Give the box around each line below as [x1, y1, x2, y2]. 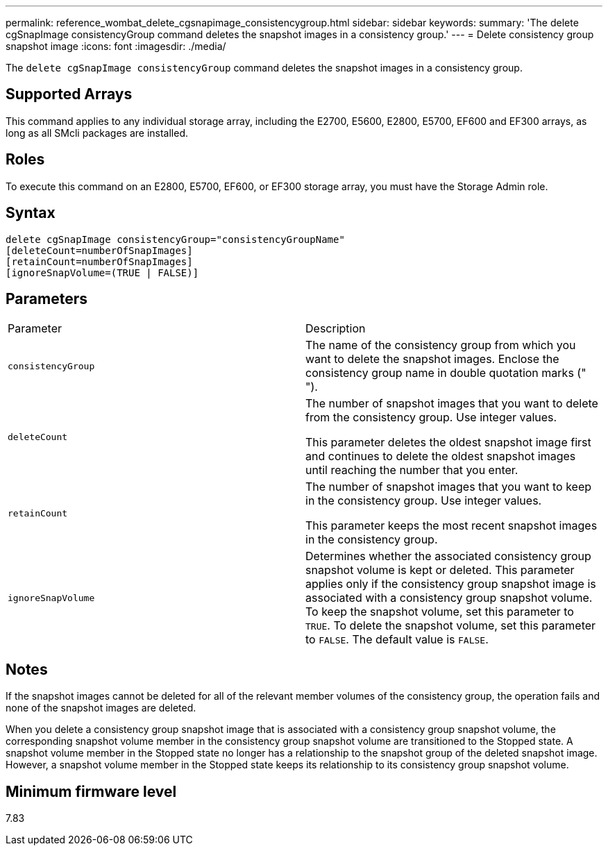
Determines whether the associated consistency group [305, 549, 591, 564]
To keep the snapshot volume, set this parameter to [305, 605, 574, 619]
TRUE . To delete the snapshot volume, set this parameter [305, 618, 596, 633]
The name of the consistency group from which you [305, 338, 576, 353]
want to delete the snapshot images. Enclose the [305, 352, 559, 366]
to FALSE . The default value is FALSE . [305, 632, 489, 647]
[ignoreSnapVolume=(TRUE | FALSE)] [6, 267, 199, 278]
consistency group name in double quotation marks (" [305, 366, 586, 380]
